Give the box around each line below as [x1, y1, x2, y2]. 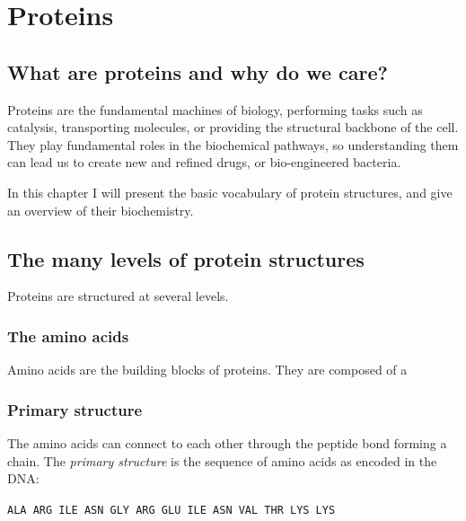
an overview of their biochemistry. [7, 200, 194, 219]
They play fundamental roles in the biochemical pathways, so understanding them [7, 135, 459, 154]
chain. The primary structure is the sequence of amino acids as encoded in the [7, 451, 437, 470]
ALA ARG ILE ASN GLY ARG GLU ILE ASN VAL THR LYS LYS [7, 503, 336, 517]
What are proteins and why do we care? [7, 57, 388, 85]
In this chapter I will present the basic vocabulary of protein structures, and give [7, 182, 453, 201]
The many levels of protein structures [7, 244, 365, 272]
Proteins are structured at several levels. [7, 287, 229, 305]
